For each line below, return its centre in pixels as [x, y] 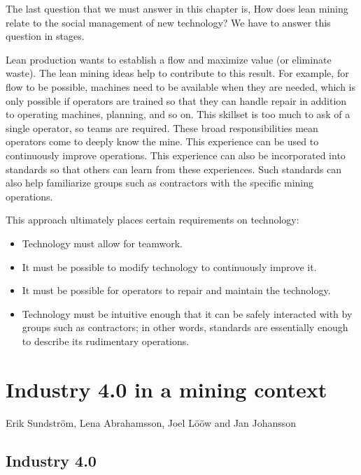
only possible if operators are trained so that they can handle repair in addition [176, 100]
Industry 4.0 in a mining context [167, 389]
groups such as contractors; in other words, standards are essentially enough [185, 327]
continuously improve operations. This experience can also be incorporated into [176, 155]
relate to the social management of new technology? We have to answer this [168, 22]
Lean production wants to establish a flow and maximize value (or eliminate [169, 59]
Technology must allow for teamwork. [102, 243]
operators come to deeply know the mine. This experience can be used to [162, 141]
